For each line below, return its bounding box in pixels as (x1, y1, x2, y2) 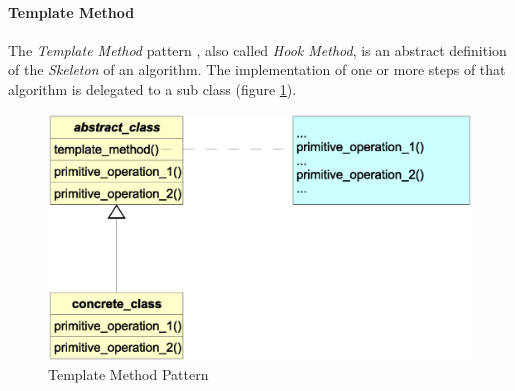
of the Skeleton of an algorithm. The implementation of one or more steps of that (8, 59, 506, 80)
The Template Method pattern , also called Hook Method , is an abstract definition (8, 39, 507, 60)
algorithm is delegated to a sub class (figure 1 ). (8, 78, 297, 99)
